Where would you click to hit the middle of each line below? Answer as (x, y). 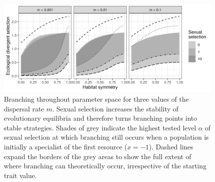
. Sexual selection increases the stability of (115, 108)
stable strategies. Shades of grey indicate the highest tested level (100, 127)
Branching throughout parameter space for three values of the (96, 99)
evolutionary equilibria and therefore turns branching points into (100, 118)
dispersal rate (24, 108)
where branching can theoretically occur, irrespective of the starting (105, 166)
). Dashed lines (171, 146)
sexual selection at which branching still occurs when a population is (107, 137)
